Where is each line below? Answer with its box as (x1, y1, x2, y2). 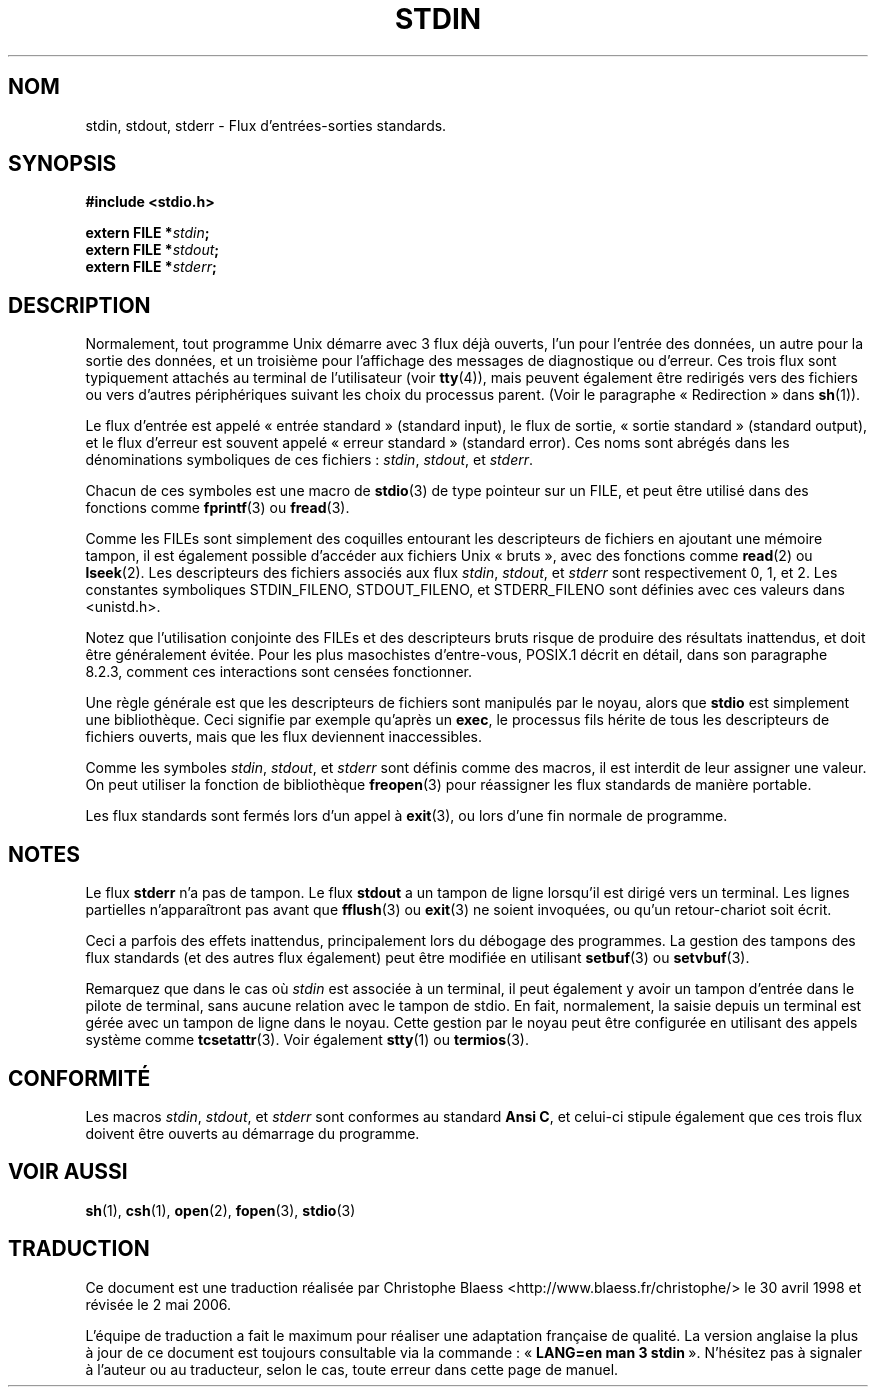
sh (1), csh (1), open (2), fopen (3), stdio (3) (85, 1201, 356, 1219)
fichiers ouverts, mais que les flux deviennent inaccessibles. (85, 728, 482, 746)
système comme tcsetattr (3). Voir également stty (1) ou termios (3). (85, 1031, 529, 1049)
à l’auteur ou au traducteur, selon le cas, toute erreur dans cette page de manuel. (85, 1360, 619, 1378)
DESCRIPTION (8, 292, 151, 318)
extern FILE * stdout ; (85, 241, 220, 259)
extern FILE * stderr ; (85, 258, 217, 276)
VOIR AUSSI (8, 1159, 128, 1185)
